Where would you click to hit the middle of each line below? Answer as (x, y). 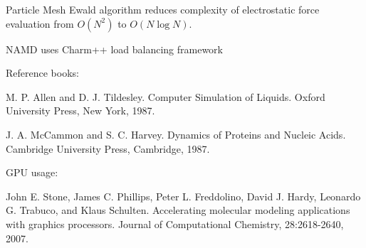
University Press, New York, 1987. (80, 110)
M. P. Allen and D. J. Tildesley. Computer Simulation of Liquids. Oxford (166, 96)
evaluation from (40, 23)
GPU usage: (32, 172)
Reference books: (42, 73)
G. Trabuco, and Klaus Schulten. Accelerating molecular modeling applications (178, 210)
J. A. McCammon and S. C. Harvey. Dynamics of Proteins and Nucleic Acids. (176, 134)
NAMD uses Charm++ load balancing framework (114, 49)
